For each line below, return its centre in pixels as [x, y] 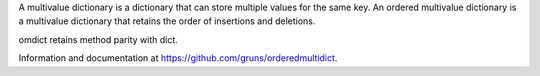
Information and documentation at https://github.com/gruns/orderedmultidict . [178, 58]
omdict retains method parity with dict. [98, 39]
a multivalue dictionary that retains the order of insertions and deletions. [167, 21]
